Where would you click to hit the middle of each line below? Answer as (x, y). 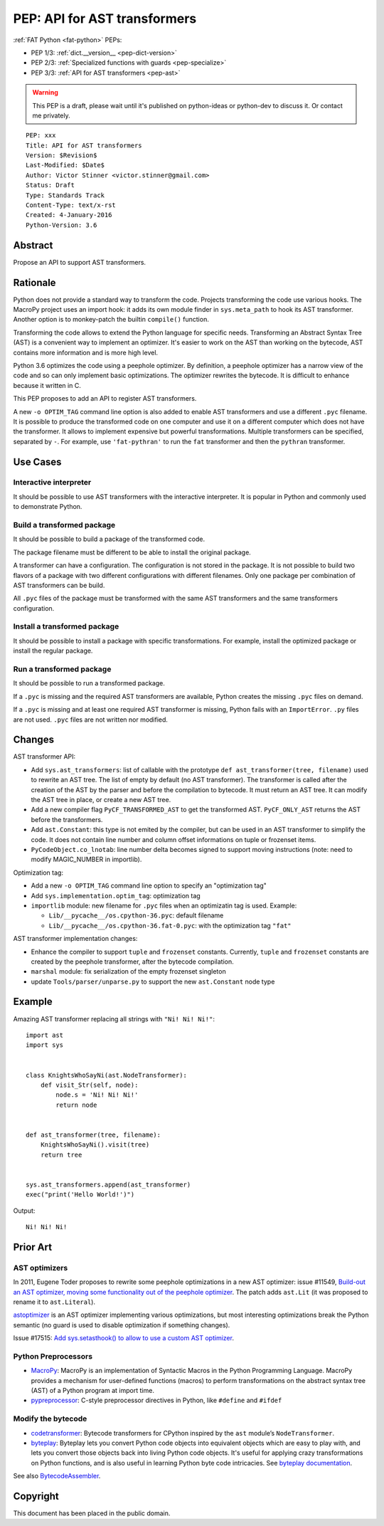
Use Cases (37, 462)
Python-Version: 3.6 (62, 225)
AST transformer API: (44, 757)
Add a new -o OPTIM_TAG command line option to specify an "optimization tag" (149, 885)
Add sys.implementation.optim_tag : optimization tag (116, 895)
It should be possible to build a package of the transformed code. (109, 539)
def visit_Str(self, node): (89, 1085)
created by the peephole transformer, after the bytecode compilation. (132, 962)
